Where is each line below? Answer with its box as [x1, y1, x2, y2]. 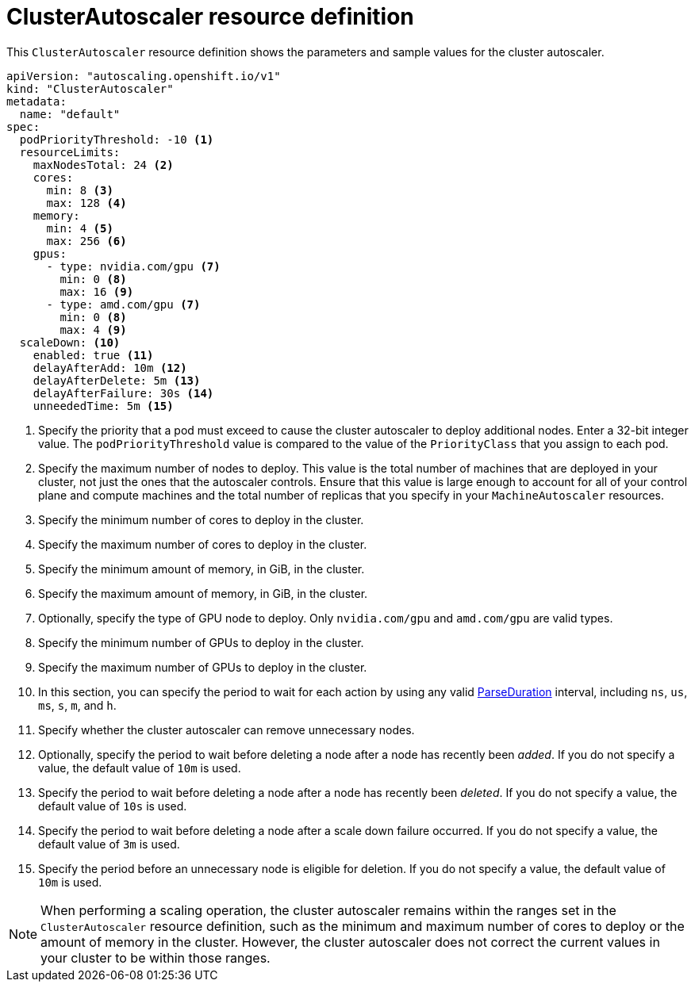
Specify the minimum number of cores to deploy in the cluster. [38, 512, 364, 527]
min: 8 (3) [46, 183, 113, 197]
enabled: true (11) [33, 348, 154, 362]
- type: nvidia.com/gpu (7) [46, 259, 221, 273]
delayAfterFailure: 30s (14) [33, 386, 214, 400]
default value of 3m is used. [38, 837, 180, 851]
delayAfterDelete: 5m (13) [33, 373, 201, 387]
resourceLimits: [19, 145, 121, 159]
